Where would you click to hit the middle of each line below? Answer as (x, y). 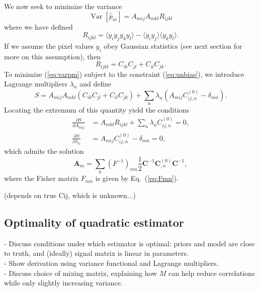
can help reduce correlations (212, 273)
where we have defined (38, 26)
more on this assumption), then (53, 56)
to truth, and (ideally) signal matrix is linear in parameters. (96, 253)
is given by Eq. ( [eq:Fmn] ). (137, 178)
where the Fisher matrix (41, 178)
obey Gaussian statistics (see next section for (173, 45)
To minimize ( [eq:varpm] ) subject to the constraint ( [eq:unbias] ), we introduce (124, 74)
